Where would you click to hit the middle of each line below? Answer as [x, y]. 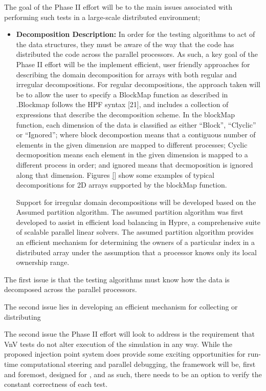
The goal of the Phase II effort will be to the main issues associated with [118, 7]
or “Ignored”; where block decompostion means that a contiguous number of [136, 135]
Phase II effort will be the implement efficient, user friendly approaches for [133, 64]
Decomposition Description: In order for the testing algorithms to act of [136, 34]
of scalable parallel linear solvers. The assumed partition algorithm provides [135, 232]
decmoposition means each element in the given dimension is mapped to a [132, 155]
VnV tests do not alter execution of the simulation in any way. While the [118, 344]
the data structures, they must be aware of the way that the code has [125, 44]
